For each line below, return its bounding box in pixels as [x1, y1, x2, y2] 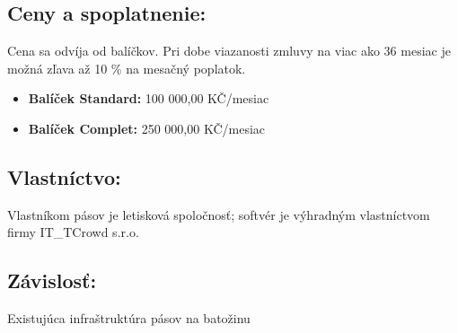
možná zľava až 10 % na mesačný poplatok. [7, 58, 246, 77]
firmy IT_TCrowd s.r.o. [7, 223, 139, 241]
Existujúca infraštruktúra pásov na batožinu [7, 309, 251, 328]
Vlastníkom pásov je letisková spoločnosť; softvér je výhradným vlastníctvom [7, 205, 430, 223]
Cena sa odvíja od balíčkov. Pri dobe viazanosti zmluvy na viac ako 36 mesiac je [7, 41, 451, 60]
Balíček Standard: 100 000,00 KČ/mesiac [28, 89, 269, 108]
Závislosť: [7, 267, 97, 294]
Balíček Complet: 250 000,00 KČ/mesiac [28, 118, 266, 137]
